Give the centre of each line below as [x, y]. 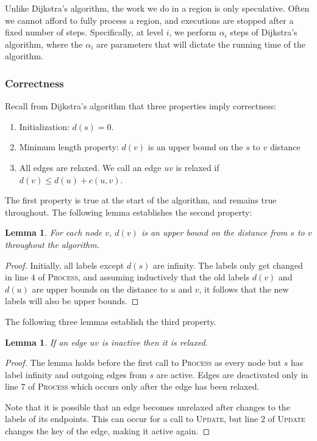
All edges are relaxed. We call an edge [90, 167]
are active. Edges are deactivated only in [232, 374]
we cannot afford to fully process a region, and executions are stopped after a [149, 20]
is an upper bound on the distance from [214, 232]
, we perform [193, 32]
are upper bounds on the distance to [100, 289]
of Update [287, 419]
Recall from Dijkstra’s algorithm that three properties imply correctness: [141, 106]
